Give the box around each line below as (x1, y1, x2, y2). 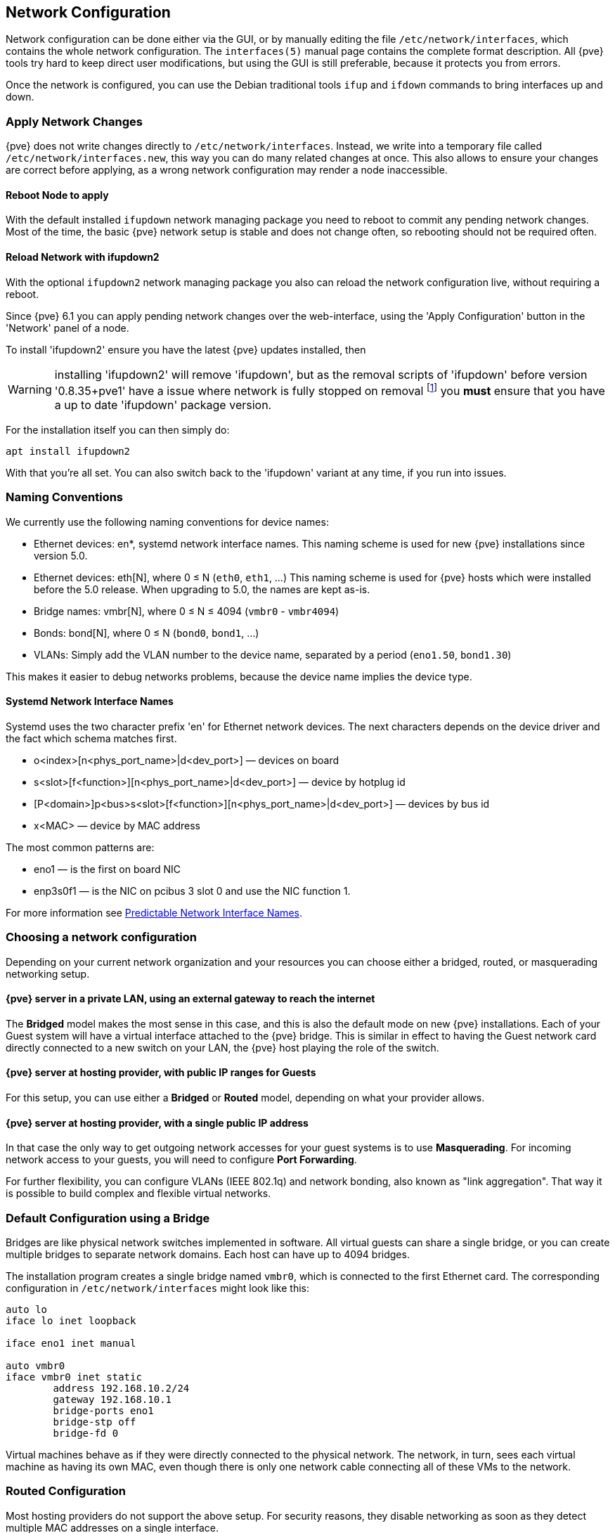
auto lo (6, 1304, 48, 1316)
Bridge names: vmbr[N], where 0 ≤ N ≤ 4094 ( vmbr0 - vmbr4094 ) (34, 604, 339, 617)
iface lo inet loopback (6, 1315, 136, 1327)
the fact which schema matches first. (6, 732, 177, 744)
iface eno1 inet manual (6, 1338, 136, 1350)
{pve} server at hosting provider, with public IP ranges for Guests (6, 1066, 316, 1079)
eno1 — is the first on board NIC (34, 862, 181, 875)
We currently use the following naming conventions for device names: (6, 515, 329, 528)
